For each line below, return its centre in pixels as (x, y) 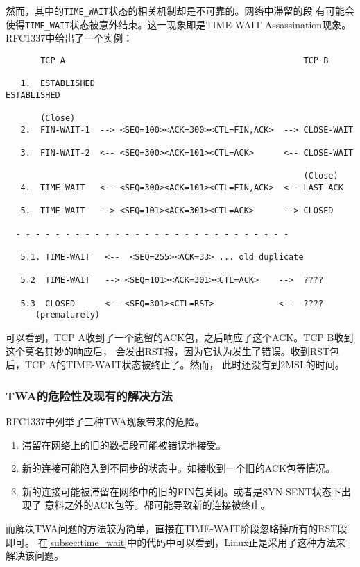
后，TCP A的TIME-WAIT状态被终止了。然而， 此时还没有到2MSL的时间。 (175, 364)
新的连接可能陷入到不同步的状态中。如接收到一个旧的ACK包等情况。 (178, 468)
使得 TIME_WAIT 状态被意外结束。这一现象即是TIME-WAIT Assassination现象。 (179, 24)
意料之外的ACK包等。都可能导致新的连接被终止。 (157, 505)
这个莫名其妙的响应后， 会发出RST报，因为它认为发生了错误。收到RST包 (173, 351)
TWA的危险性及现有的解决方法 (89, 395)
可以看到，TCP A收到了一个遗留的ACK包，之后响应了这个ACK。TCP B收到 (180, 337)
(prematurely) (68, 315)
